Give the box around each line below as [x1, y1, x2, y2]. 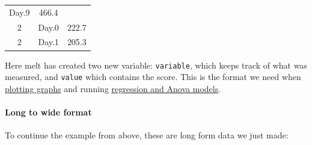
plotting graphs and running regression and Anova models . [5, 82, 221, 94]
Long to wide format [5, 106, 92, 119]
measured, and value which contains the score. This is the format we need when [5, 70, 301, 83]
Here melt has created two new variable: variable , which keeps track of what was [5, 58, 307, 71]
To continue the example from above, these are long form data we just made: [5, 129, 289, 141]
